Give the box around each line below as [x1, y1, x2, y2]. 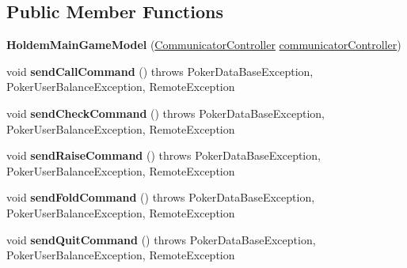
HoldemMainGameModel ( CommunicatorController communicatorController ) [6, 36, 401, 53]
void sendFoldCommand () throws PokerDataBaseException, [6, 189, 315, 206]
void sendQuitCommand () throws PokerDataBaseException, [6, 231, 316, 247]
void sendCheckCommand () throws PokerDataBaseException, [6, 104, 325, 121]
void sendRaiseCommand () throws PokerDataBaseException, [6, 147, 321, 164]
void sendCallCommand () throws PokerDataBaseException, [6, 62, 314, 79]
